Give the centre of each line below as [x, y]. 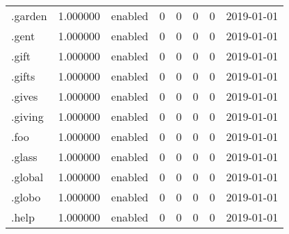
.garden [29, 16]
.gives [25, 96]
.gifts [23, 76]
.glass [24, 157]
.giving [27, 116]
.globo [26, 197]
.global [27, 177]
